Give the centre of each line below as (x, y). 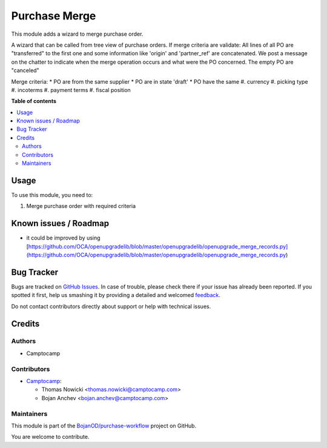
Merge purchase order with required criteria (81, 206)
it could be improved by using (63, 238)
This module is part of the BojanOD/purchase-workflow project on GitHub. (104, 426)
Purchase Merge (54, 16)
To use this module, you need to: (52, 195)
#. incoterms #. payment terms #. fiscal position (71, 90)
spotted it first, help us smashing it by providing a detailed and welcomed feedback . (116, 295)
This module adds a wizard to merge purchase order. (77, 34)
